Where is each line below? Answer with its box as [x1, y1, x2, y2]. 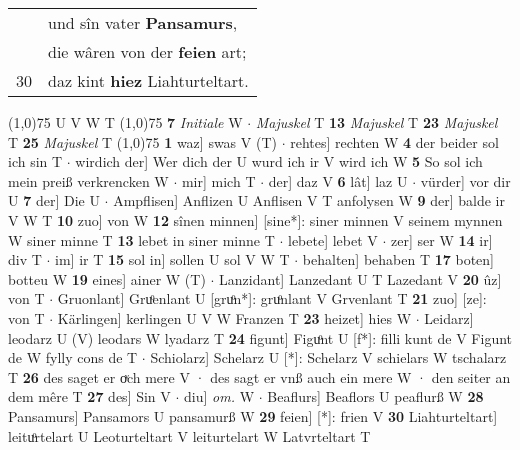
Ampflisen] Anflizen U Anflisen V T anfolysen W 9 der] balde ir [113, 190, 505, 211]
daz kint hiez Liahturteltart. [48, 69, 249, 92]
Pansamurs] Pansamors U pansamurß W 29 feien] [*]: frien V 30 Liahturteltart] [8, 405, 498, 426]
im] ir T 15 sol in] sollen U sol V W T [55, 249, 290, 270]
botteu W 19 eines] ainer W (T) [8, 268, 206, 289]
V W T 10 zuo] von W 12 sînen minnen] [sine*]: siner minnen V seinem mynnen [8, 209, 503, 230]
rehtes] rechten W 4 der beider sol [290, 131, 499, 152]
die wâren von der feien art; [48, 40, 247, 63]
